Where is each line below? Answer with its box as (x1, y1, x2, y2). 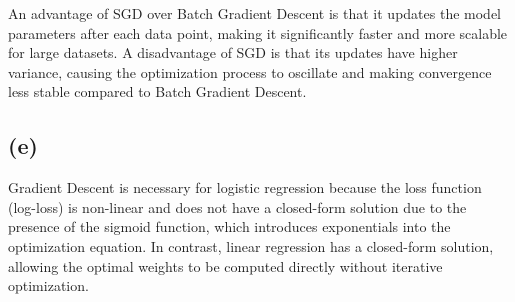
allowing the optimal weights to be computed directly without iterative (8, 255, 443, 276)
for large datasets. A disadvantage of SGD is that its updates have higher (8, 42, 458, 63)
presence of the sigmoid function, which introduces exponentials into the (8, 216, 451, 237)
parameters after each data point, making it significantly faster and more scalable (8, 22, 508, 43)
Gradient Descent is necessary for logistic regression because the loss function (8, 177, 482, 198)
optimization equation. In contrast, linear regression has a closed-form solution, (8, 235, 494, 256)
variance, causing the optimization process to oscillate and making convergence (8, 61, 492, 82)
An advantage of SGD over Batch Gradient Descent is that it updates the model (8, 3, 502, 23)
